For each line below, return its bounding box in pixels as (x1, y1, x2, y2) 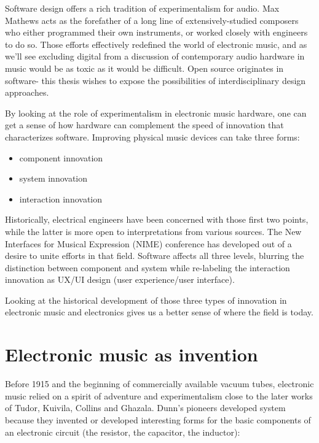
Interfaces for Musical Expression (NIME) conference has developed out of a (5, 237, 292, 250)
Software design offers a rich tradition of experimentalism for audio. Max (5, 2, 280, 14)
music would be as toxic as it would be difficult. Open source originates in (5, 61, 284, 74)
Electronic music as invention (5, 342, 258, 367)
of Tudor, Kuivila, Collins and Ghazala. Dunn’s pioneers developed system (5, 401, 286, 414)
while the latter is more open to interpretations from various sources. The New (5, 225, 302, 237)
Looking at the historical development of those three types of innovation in (5, 293, 287, 306)
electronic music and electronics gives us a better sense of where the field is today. (5, 306, 313, 318)
